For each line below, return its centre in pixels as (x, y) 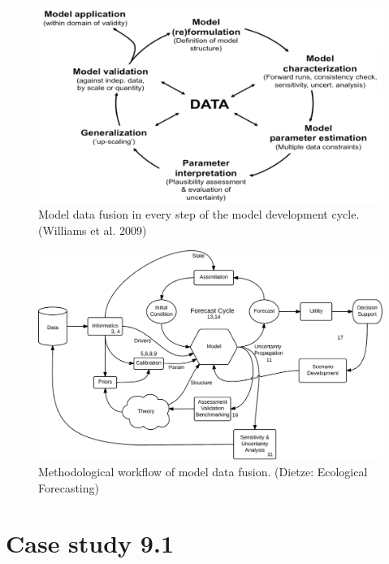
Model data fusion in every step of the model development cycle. (199, 214)
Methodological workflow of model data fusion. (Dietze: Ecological (203, 471)
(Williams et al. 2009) (93, 230)
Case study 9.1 (90, 543)
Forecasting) (69, 487)
